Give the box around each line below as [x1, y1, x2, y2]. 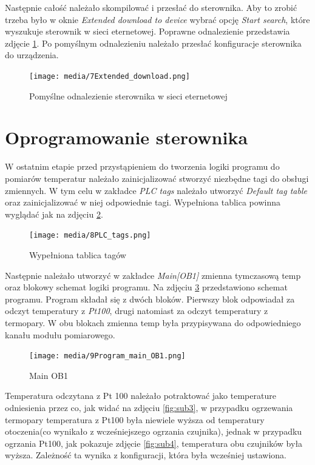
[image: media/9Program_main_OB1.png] [29, 352, 186, 361]
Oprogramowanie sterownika [5, 125, 248, 150]
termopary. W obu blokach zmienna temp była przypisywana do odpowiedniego [5, 316, 301, 329]
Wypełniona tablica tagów [29, 248, 126, 261]
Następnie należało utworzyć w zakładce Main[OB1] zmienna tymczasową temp [5, 269, 301, 281]
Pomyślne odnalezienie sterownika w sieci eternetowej [29, 89, 228, 102]
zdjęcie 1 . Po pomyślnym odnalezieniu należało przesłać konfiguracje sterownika [5, 36, 302, 49]
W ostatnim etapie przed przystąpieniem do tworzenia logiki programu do [5, 160, 280, 173]
